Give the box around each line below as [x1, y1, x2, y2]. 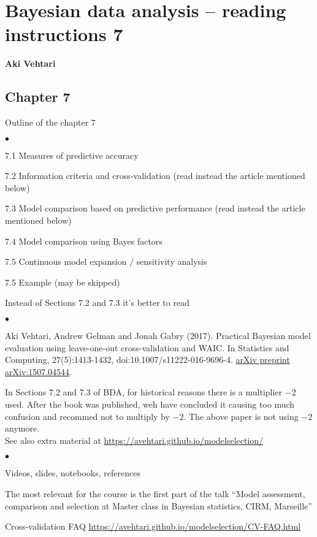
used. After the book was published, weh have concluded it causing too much [5, 398, 295, 411]
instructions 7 [5, 21, 123, 47]
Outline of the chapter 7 [5, 116, 96, 129]
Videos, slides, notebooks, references [5, 467, 140, 479]
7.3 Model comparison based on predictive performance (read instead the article [5, 202, 305, 215]
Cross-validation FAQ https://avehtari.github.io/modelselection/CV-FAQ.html [5, 520, 301, 533]
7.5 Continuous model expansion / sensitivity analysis [5, 255, 207, 268]
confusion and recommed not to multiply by [5, 409, 170, 422]
